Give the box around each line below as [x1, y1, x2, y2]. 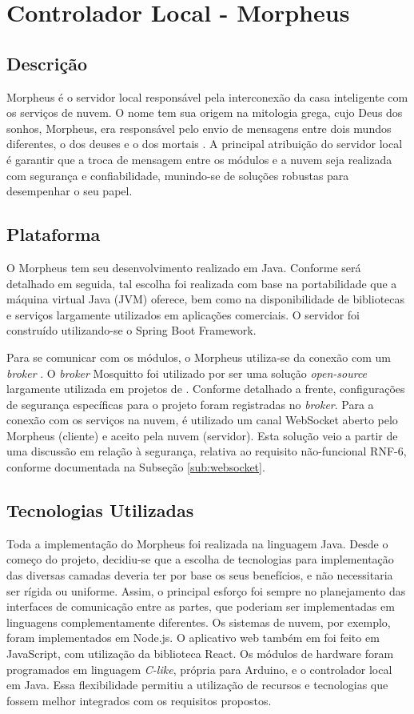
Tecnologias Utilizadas [6, 498, 194, 523]
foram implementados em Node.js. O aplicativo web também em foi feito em [6, 629, 380, 646]
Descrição [6, 50, 88, 75]
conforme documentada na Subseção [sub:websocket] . [6, 459, 265, 475]
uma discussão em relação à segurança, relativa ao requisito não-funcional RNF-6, [6, 443, 407, 459]
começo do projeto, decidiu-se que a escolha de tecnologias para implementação [6, 551, 394, 568]
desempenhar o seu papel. [6, 183, 133, 199]
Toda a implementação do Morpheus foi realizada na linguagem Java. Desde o [6, 535, 388, 552]
